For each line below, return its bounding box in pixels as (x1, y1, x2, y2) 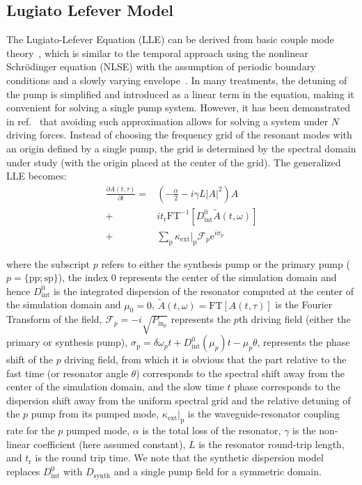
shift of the (6, 352, 53, 367)
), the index (58, 270, 109, 285)
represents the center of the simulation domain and (119, 270, 337, 285)
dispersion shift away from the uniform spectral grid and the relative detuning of (6, 392, 351, 407)
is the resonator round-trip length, (198, 436, 345, 451)
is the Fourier (275, 297, 333, 312)
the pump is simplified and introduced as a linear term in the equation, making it (6, 86, 354, 101)
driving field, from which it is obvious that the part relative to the (64, 352, 347, 367)
